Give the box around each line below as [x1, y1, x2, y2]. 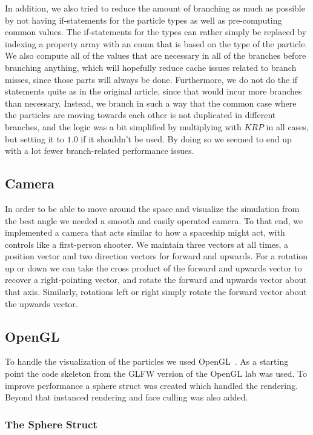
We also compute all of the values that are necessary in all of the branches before [5, 49, 306, 62]
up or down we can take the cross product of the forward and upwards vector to [5, 261, 302, 274]
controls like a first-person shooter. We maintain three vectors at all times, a [5, 237, 289, 250]
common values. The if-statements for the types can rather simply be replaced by [5, 25, 306, 38]
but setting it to [5, 132, 65, 145]
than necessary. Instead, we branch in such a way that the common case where [5, 96, 297, 109]
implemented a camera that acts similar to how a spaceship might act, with [5, 226, 285, 239]
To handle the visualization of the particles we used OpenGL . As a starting [5, 355, 289, 368]
